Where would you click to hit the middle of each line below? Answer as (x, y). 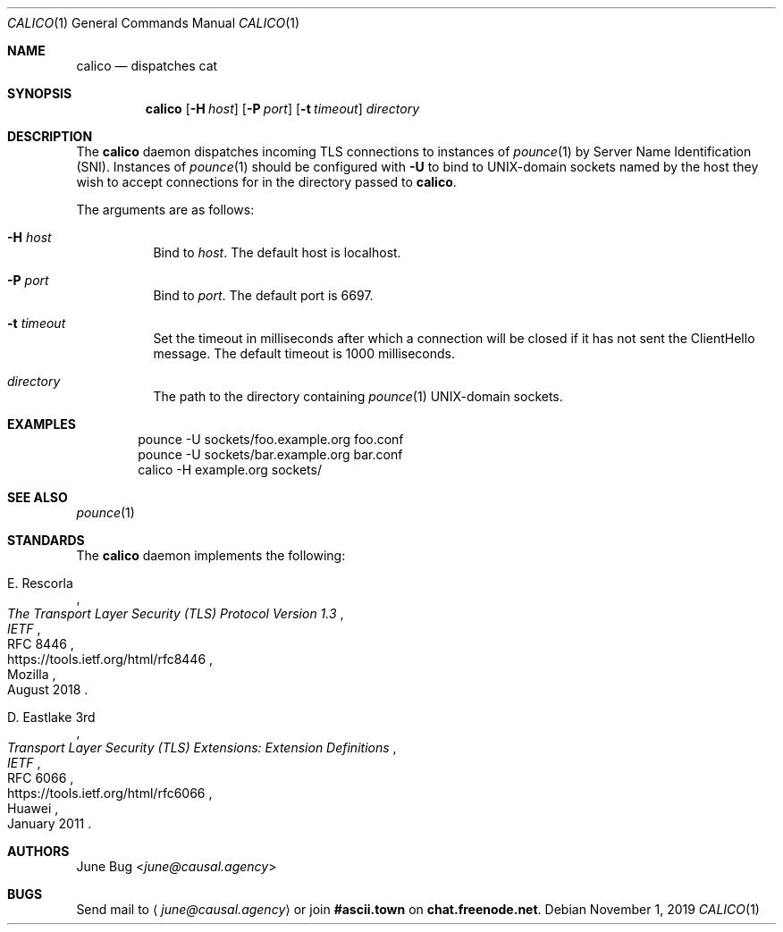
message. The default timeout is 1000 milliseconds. (304, 353)
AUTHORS (38, 851)
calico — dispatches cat (147, 66)
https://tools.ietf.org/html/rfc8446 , (110, 659)
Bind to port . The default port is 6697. (263, 295)
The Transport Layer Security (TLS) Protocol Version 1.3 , (176, 613)
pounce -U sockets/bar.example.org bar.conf (270, 454)
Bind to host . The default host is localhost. (277, 252)
